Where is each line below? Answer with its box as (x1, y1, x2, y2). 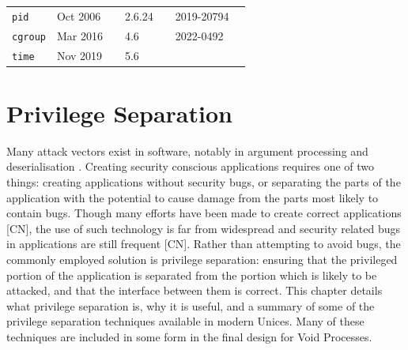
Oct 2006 (56, 7, 101, 24)
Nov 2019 (56, 47, 103, 63)
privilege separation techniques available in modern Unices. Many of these (6, 313, 365, 329)
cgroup (12, 31, 46, 43)
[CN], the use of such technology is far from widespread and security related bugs (6, 220, 401, 236)
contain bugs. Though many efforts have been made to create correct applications (6, 205, 402, 221)
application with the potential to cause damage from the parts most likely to (6, 189, 379, 205)
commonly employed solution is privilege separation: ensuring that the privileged (6, 251, 398, 267)
